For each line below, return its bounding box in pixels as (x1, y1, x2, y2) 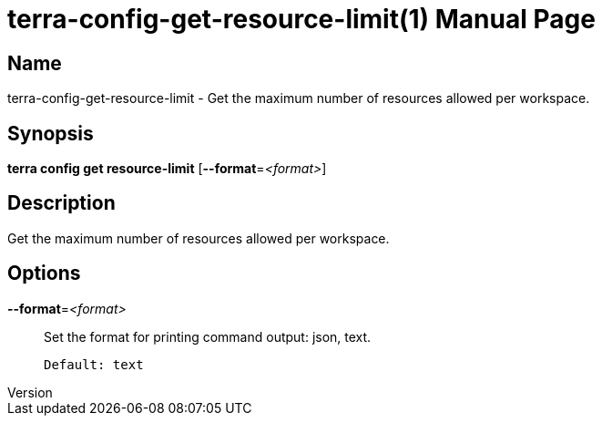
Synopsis (7, 121, 94, 145)
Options (7, 262, 81, 285)
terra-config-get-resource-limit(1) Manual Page (7, 4, 596, 35)
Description (7, 191, 116, 215)
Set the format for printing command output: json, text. (44, 328, 372, 345)
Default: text (44, 356, 144, 372)
